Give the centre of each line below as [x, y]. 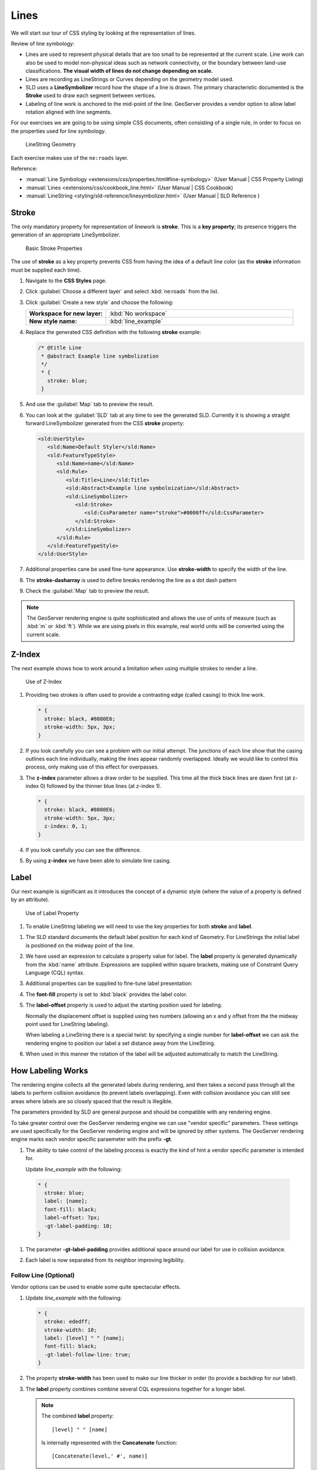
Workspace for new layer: [66, 313]
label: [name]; [66, 1201]
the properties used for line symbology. [58, 131]
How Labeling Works [50, 1070]
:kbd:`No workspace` [138, 313]
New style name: [53, 322]
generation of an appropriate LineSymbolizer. [65, 235]
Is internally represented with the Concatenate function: [109, 1443]
